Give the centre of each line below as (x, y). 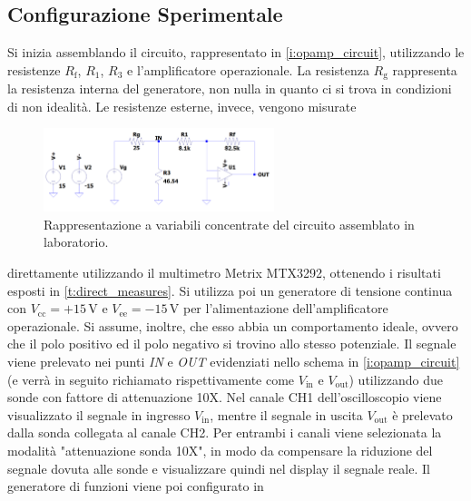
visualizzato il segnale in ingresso (99, 414)
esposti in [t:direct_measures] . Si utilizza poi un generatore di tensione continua (230, 290)
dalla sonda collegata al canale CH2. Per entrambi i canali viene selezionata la (225, 432)
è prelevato (422, 414)
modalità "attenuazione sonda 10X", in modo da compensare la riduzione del (220, 450)
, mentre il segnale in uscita (286, 414)
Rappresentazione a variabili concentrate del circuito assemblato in (229, 224)
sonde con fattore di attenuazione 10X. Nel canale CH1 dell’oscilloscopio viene (225, 397)
